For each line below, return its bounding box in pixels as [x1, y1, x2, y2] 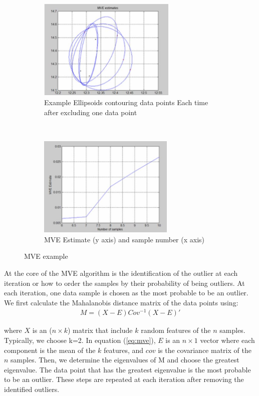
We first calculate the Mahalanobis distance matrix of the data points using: [4, 297, 238, 307]
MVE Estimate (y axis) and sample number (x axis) [44, 234, 205, 244]
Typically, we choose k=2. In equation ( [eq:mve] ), [4, 335, 156, 345]
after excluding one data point [44, 107, 137, 117]
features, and [104, 344, 144, 355]
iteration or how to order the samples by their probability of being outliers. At [4, 277, 245, 288]
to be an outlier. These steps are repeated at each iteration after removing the [4, 374, 244, 384]
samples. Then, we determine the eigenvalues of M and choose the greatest [11, 354, 239, 365]
